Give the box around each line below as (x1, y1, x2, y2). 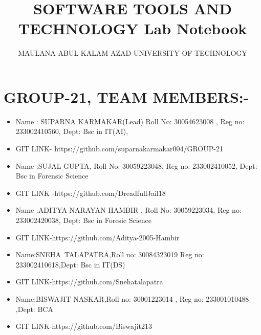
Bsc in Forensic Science (15, 170, 89, 181)
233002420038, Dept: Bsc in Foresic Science (15, 215, 151, 225)
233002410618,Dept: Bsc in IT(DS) (15, 259, 125, 270)
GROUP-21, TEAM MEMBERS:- (4, 86, 249, 107)
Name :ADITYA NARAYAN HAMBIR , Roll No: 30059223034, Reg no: (15, 205, 242, 215)
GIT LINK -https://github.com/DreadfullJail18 (15, 187, 166, 198)
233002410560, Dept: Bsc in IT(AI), (15, 126, 128, 137)
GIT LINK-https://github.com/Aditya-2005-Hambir (15, 232, 180, 242)
